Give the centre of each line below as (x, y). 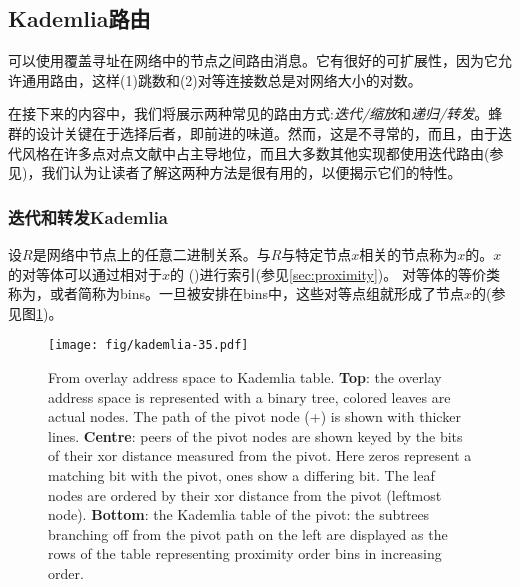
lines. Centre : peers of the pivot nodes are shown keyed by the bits (255, 435)
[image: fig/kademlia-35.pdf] (148, 345)
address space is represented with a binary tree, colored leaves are (249, 396)
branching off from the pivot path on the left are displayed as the (248, 533)
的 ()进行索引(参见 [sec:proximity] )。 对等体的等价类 (335, 273)
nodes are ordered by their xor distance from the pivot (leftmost (245, 494)
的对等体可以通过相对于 (85, 273)
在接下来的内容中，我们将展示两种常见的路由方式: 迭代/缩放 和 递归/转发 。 (248, 113)
